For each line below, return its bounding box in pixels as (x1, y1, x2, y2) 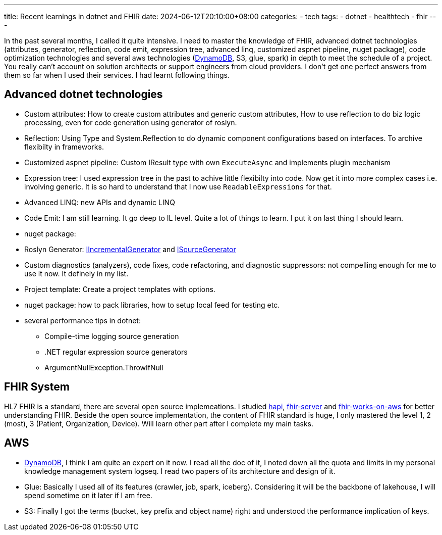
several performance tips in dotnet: (24, 316, 141, 325)
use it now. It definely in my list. (24, 269, 129, 278)
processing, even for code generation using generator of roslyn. (24, 118, 237, 127)
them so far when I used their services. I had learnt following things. (4, 71, 230, 79)
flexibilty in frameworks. (24, 142, 104, 151)
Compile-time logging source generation (44, 331, 179, 341)
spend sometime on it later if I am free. (24, 491, 152, 500)
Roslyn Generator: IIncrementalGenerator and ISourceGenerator (24, 245, 236, 254)
